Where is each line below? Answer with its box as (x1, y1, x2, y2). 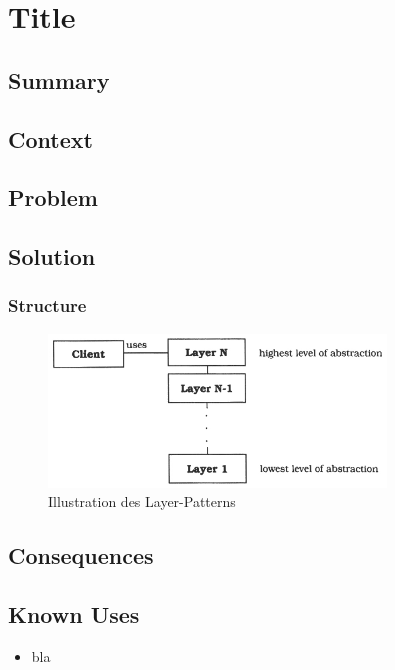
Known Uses (8, 599, 140, 630)
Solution (8, 241, 96, 272)
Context (8, 123, 93, 154)
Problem (8, 182, 98, 213)
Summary (8, 64, 110, 95)
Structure (8, 293, 87, 318)
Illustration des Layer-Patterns (48, 491, 236, 512)
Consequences (8, 540, 154, 571)
